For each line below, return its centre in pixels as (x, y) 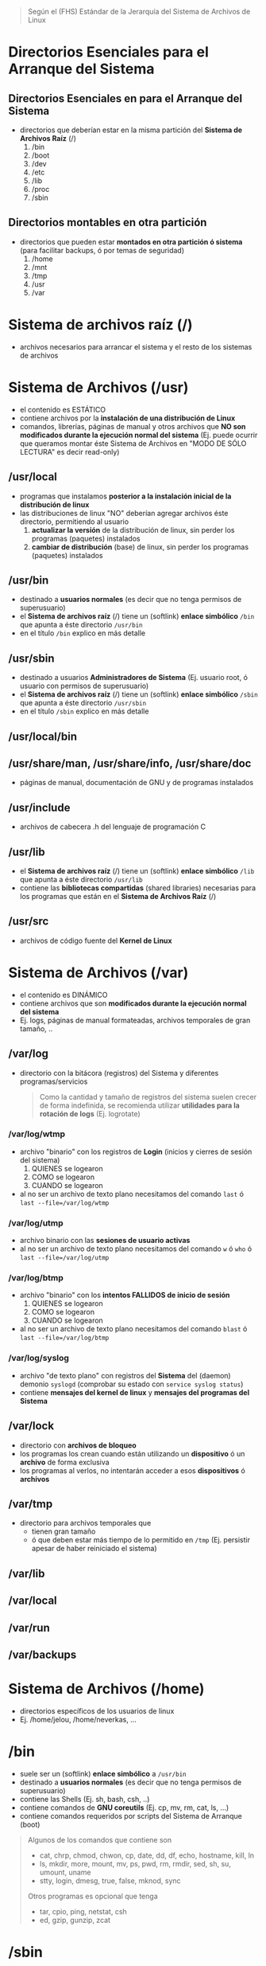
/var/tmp (31, 1504)
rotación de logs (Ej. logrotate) (90, 1113)
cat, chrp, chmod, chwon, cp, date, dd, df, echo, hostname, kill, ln (147, 1855)
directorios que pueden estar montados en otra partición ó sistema (131, 241)
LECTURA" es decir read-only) (69, 451)
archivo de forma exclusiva (64, 1462)
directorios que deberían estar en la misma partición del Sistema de (131, 130)
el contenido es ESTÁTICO (62, 409)
